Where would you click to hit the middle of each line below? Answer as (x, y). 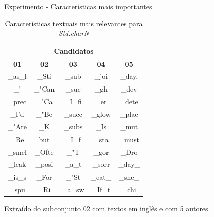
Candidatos (74, 50)
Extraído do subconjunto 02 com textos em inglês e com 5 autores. (107, 209)
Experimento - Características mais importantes (78, 6)
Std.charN (74, 33)
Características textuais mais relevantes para (74, 23)
